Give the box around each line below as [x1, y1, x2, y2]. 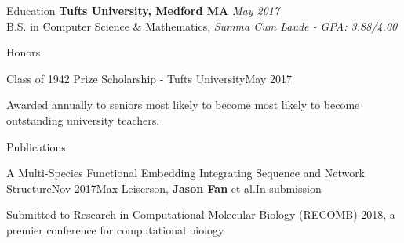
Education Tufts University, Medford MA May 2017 [6, 2, 280, 18]
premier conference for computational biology [6, 221, 224, 238]
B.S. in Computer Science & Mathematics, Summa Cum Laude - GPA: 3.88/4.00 [6, 17, 398, 34]
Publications [6, 138, 66, 154]
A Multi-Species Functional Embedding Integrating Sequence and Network [6, 165, 366, 181]
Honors [6, 44, 41, 60]
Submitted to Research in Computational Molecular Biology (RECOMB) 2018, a [6, 206, 395, 223]
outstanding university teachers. [6, 111, 160, 128]
